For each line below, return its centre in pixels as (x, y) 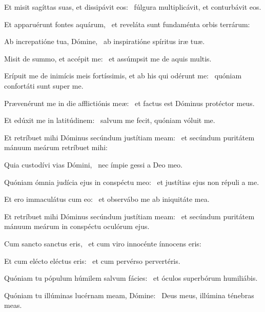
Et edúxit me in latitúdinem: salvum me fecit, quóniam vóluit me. (110, 120)
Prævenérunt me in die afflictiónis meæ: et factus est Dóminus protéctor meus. (129, 103)
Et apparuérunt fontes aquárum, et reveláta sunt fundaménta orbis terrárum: (127, 24)
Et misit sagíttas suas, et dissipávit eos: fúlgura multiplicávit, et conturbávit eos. (133, 7)
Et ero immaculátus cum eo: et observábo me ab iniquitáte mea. (107, 199)
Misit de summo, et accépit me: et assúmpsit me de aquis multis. (108, 58)
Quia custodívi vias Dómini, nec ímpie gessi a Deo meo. (93, 164)
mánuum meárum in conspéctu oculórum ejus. (77, 226)
